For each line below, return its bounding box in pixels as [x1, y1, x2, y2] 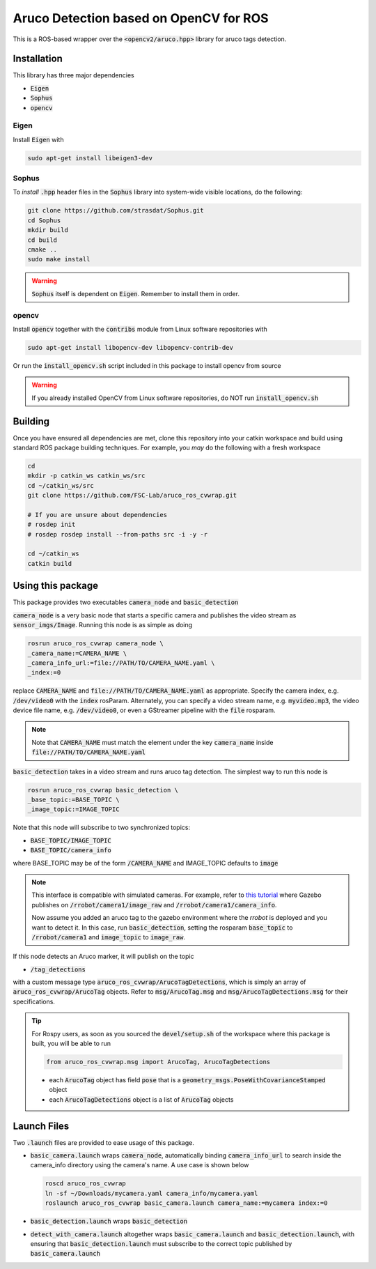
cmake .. [27, 246, 58, 254]
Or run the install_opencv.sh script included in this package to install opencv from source [13, 361, 281, 369]
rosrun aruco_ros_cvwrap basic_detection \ [27, 786, 179, 794]
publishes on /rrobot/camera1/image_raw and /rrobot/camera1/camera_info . [31, 900, 277, 909]
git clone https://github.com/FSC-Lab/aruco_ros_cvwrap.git [27, 491, 237, 500]
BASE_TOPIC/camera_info [30, 847, 111, 854]
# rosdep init [27, 521, 76, 529]
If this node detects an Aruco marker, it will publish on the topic [13, 952, 194, 961]
